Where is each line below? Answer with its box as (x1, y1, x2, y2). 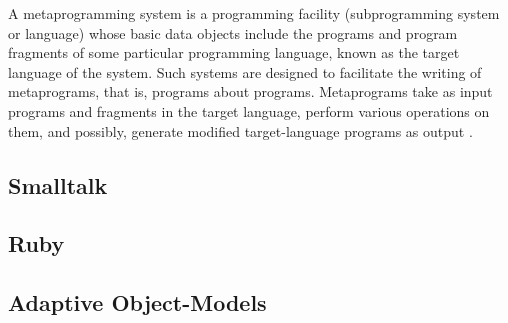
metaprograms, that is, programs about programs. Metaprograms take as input (8, 81, 493, 102)
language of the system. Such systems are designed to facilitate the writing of (8, 61, 482, 82)
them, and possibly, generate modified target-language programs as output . (8, 120, 473, 141)
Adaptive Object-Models (8, 287, 267, 318)
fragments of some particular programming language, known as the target (8, 42, 460, 63)
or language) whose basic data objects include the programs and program (8, 22, 458, 43)
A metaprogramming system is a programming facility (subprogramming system (8, 3, 500, 23)
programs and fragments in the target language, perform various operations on (8, 100, 490, 121)
